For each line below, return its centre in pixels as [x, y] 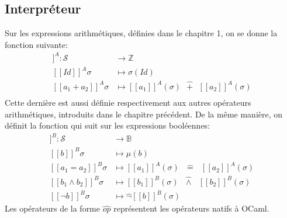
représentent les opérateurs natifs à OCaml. [191, 208]
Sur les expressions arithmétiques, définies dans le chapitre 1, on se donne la [141, 33]
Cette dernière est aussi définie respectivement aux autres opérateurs [128, 103]
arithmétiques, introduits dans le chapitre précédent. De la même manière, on [144, 114]
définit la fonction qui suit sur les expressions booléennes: [108, 125]
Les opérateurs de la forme [53, 208]
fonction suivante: [36, 44]
